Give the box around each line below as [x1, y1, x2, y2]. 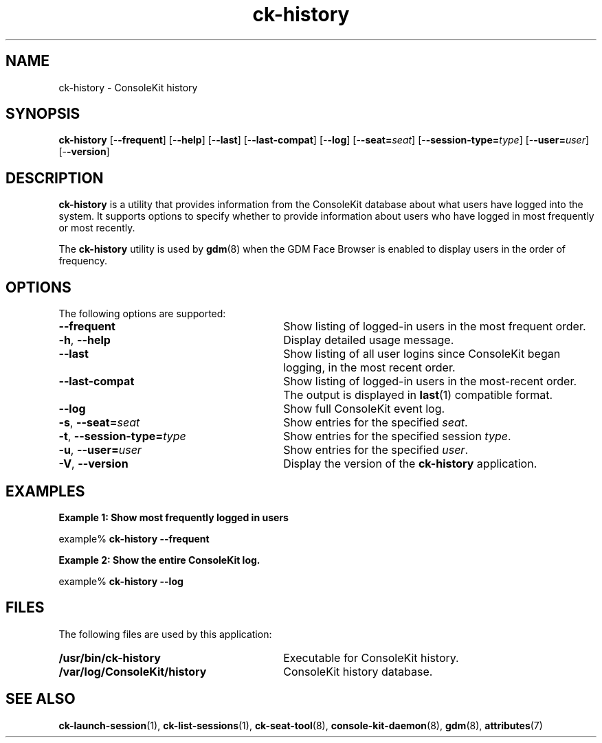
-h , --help [58, 333, 111, 347]
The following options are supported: [58, 308, 226, 320]
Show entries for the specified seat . [283, 415, 468, 430]
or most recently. [58, 222, 135, 234]
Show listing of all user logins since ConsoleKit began [283, 347, 561, 361]
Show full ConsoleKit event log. [283, 402, 445, 416]
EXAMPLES [5, 482, 85, 500]
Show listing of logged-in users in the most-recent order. [283, 374, 577, 389]
